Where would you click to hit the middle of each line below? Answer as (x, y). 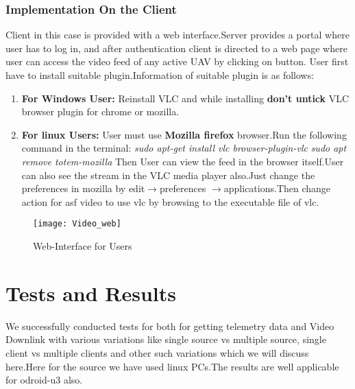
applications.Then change (277, 188)
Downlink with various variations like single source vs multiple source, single (166, 339)
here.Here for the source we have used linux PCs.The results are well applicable (172, 366)
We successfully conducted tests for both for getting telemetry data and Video (170, 326)
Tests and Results (91, 293)
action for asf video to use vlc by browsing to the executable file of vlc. (170, 201)
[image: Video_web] (77, 224)
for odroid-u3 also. (44, 380)
